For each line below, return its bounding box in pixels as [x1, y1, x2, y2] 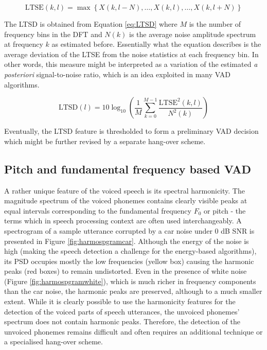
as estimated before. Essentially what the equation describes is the [51, 39, 261, 49]
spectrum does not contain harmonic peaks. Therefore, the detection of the [4, 316, 240, 327]
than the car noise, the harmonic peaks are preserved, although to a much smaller [4, 286, 262, 296]
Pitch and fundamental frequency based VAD [4, 161, 252, 177]
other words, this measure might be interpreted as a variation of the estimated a [4, 59, 258, 69]
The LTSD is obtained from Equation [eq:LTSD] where [4, 19, 177, 29]
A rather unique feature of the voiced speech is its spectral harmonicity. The [4, 185, 245, 196]
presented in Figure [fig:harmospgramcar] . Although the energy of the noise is [4, 235, 249, 246]
